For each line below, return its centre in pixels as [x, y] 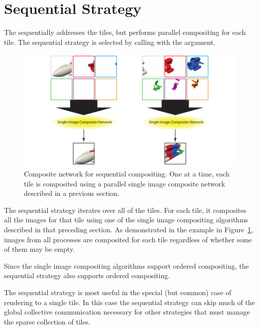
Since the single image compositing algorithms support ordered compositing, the [127, 265]
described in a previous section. [72, 193]
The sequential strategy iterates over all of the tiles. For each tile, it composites [125, 210]
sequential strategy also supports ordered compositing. [87, 275]
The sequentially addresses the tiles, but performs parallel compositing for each [125, 32]
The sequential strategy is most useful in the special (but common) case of [118, 292]
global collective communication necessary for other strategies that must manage [127, 312]
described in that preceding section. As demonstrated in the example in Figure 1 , [129, 229]
